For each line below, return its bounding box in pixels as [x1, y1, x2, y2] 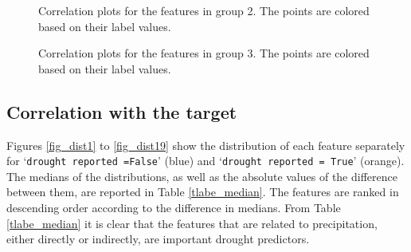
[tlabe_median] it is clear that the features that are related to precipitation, [6, 215, 378, 231]
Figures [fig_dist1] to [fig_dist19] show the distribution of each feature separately [6, 136, 405, 153]
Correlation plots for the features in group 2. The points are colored [38, 2, 370, 18]
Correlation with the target [6, 99, 237, 124]
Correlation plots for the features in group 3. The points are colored [38, 45, 370, 61]
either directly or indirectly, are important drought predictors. [6, 230, 310, 247]
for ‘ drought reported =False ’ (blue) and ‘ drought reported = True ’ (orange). [6, 152, 405, 169]
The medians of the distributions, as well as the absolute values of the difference [6, 167, 397, 184]
